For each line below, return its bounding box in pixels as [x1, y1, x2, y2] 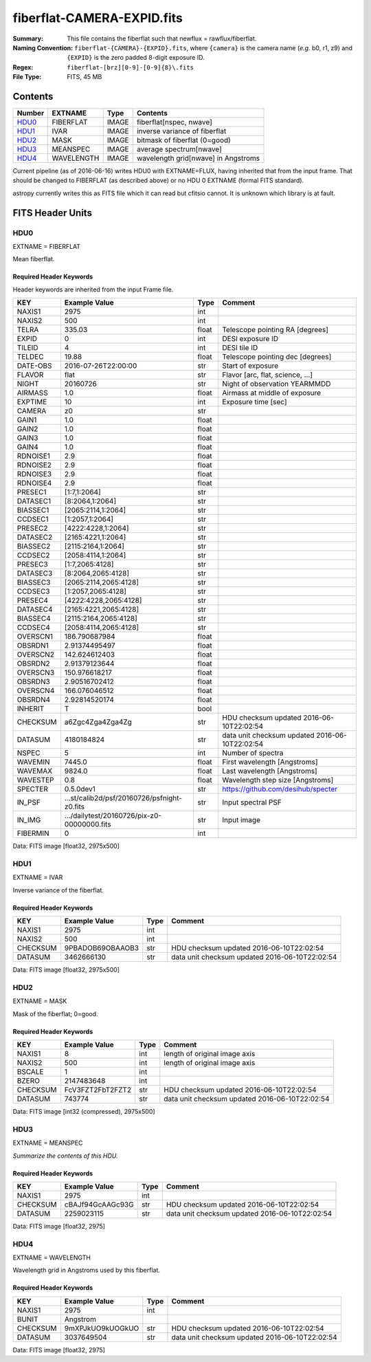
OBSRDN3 [16, 677, 51, 687]
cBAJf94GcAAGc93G [64, 1200, 134, 1209]
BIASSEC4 [16, 614, 51, 624]
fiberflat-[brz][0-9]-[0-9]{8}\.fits [67, 63, 194, 72]
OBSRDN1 [16, 641, 49, 650]
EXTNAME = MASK [12, 997, 67, 1005]
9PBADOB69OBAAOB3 [64, 943, 139, 953]
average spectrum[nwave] [136, 144, 223, 154]
